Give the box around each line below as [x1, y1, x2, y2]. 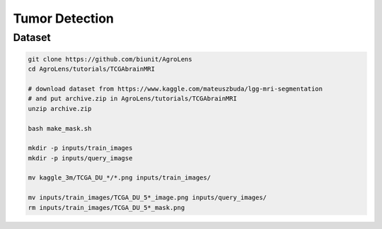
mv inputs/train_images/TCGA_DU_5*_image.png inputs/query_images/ [28, 194, 267, 201]
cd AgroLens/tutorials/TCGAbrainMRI [28, 65, 156, 74]
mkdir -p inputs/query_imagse [28, 154, 133, 162]
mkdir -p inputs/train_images [28, 144, 133, 152]
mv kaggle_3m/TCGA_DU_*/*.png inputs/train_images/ [28, 174, 212, 182]
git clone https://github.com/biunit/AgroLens [28, 55, 192, 63]
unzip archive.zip [28, 105, 92, 112]
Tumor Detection [13, 11, 115, 26]
